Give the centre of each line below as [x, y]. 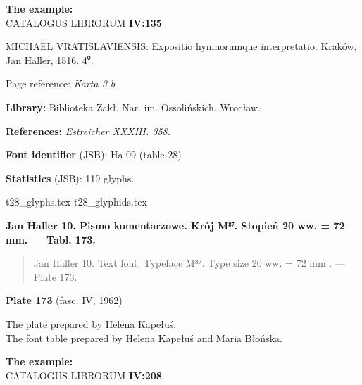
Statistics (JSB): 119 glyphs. [70, 178]
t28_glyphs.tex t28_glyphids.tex [76, 202]
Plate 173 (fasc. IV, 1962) [64, 300]
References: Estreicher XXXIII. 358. [88, 131]
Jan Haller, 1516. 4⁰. [50, 59]
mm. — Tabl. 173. [51, 239]
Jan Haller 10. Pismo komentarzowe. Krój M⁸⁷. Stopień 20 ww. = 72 [175, 225]
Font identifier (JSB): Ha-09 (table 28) [94, 154]
